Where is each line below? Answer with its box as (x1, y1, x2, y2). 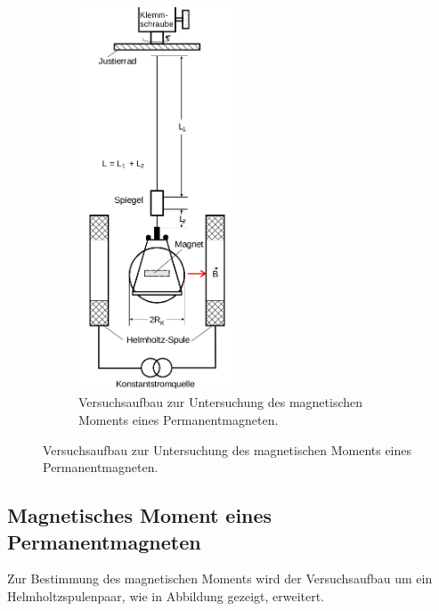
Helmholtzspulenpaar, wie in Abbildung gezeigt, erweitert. (7, 586, 325, 605)
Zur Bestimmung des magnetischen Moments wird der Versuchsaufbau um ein (7, 569, 433, 588)
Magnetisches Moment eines (7, 501, 272, 529)
